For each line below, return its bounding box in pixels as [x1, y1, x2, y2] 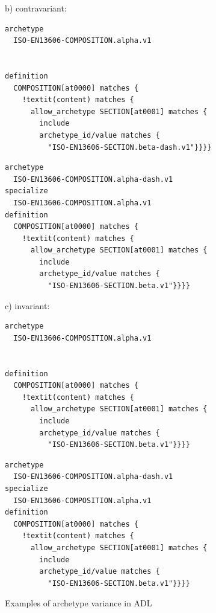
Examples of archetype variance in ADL [5, 597, 152, 609]
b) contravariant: [5, 2, 67, 14]
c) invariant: [5, 299, 50, 312]
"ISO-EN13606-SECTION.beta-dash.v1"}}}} [48, 143, 212, 152]
